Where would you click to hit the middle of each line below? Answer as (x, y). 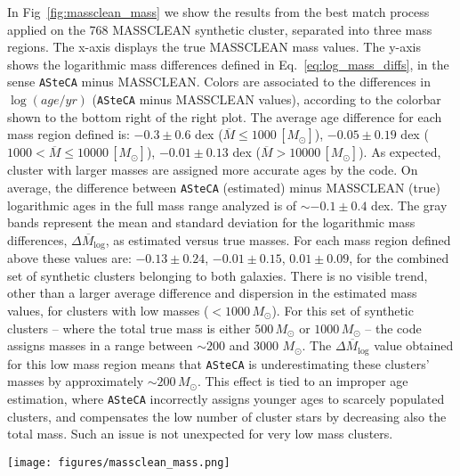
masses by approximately (76, 381)
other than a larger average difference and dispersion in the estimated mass (212, 293)
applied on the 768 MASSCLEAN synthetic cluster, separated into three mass (220, 29)
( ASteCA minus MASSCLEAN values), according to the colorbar (266, 99)
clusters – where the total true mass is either (129, 328)
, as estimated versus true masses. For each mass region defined (278, 239)
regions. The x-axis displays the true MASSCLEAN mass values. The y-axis (214, 47)
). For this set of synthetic (343, 310)
